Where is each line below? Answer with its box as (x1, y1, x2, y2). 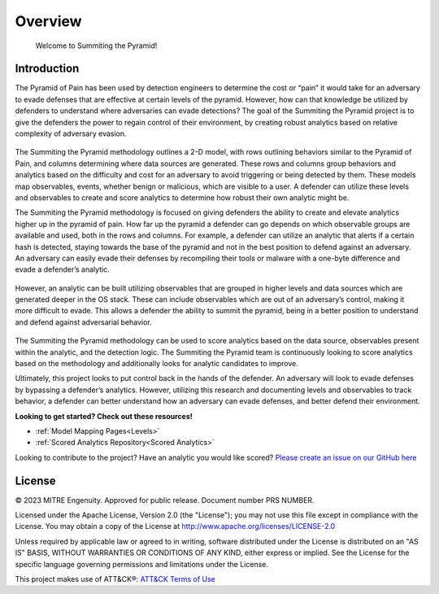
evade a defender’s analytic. (15, 264, 110, 274)
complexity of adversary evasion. (15, 129, 127, 138)
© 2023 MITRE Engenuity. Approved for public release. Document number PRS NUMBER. (15, 495, 315, 504)
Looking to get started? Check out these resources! (15, 411, 193, 421)
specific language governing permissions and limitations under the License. (15, 559, 268, 569)
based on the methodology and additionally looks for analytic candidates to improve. (15, 359, 298, 369)
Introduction (15, 62, 80, 76)
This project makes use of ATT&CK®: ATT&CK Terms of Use (15, 574, 215, 584)
